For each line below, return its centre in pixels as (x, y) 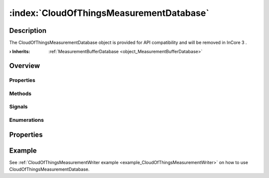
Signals (18, 107)
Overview (25, 66)
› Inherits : (20, 52)
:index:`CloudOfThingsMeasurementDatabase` (109, 13)
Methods (20, 93)
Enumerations (27, 120)
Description (28, 31)
